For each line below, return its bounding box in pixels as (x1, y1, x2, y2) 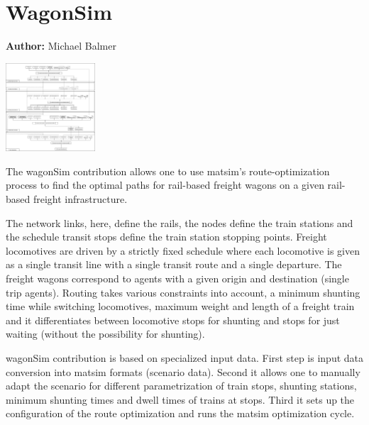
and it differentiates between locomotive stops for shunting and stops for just (6, 312, 340, 327)
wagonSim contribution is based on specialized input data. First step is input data (6, 350, 363, 365)
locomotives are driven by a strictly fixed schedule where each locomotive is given (6, 243, 360, 258)
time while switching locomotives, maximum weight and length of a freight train (6, 299, 355, 314)
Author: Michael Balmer (6, 38, 116, 53)
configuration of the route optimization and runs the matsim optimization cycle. (6, 406, 355, 421)
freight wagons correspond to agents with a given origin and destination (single (6, 270, 349, 285)
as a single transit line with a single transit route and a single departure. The (6, 257, 342, 272)
